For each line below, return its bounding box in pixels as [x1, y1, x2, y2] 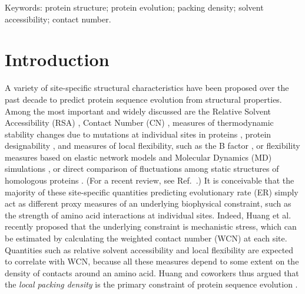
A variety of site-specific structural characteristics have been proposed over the [5, 81, 289, 94]
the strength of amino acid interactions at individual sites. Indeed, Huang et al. [5, 208, 291, 221]
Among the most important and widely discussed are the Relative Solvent [5, 104, 271, 117]
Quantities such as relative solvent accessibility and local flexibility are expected [5, 243, 294, 256]
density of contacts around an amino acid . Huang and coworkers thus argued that [5, 266, 299, 279]
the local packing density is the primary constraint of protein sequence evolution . [5, 278, 298, 290]
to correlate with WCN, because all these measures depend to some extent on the [5, 255, 299, 267]
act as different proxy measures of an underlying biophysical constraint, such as [5, 197, 291, 210]
